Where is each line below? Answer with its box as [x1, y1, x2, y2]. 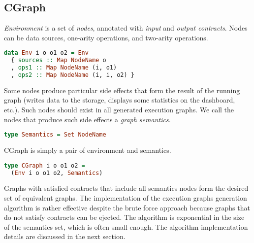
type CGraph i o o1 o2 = [4, 162, 85, 169]
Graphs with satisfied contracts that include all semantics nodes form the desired [4, 183, 249, 193]
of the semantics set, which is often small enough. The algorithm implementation [4, 221, 248, 232]
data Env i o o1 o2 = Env [4, 49, 89, 57]
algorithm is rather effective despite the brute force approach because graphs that [4, 202, 250, 212]
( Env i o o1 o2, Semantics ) [11, 169, 103, 176]
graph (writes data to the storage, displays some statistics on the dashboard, [4, 95, 235, 105]
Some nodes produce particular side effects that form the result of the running [4, 85, 240, 95]
